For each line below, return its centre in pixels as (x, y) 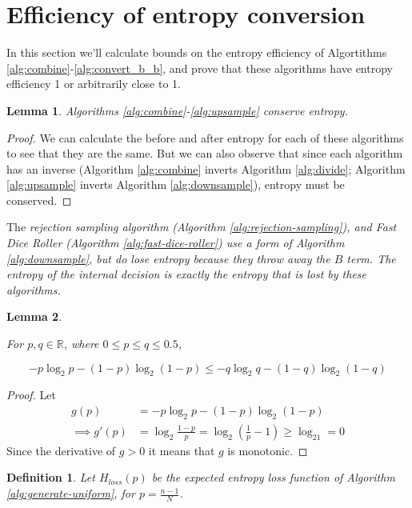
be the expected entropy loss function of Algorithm (273, 477)
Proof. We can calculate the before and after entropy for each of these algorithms (205, 137)
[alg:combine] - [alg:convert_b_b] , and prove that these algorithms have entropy (200, 68)
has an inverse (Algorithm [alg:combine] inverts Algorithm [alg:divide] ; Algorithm (206, 168)
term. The (371, 258)
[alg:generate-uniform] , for (71, 493)
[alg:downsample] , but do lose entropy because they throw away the (168, 258)
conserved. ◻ (39, 200)
